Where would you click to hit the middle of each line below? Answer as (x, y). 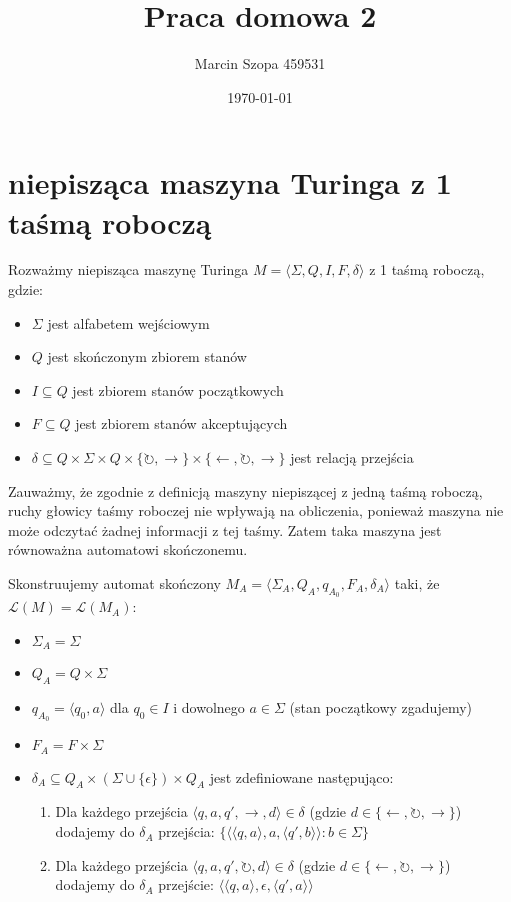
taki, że (417, 582)
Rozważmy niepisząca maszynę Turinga (128, 269)
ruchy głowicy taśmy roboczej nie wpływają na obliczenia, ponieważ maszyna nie (256, 510)
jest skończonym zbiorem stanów (147, 356)
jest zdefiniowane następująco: (301, 776)
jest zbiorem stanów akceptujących (181, 423)
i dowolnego (209, 707)
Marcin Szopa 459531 (260, 63)
